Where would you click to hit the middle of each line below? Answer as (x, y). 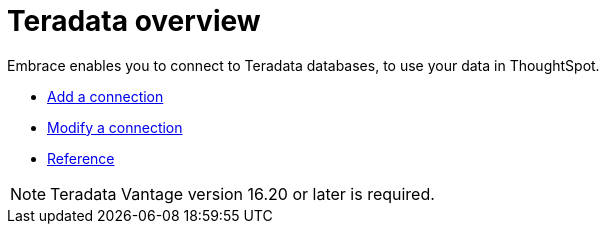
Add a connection (105, 96)
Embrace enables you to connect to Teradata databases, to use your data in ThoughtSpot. (303, 65)
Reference (81, 158)
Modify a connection (115, 127)
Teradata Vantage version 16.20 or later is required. (242, 193)
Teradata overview (134, 21)
